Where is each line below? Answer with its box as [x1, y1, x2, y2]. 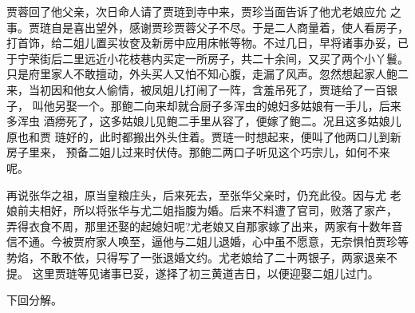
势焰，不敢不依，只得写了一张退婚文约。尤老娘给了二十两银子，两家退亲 [6, 248, 386, 265]
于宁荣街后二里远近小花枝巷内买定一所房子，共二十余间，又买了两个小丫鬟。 [6, 50, 409, 66]
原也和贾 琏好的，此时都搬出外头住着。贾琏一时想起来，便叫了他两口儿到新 [6, 128, 401, 145]
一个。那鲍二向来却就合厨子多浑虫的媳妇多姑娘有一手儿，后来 [77, 97, 401, 113]
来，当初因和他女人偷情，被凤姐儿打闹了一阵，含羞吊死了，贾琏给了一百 [6, 81, 386, 97]
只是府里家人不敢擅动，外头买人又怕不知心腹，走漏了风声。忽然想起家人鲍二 [6, 65, 409, 82]
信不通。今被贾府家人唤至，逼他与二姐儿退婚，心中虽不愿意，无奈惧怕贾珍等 [6, 233, 409, 250]
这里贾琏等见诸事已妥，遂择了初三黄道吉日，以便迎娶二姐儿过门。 [32, 264, 379, 281]
